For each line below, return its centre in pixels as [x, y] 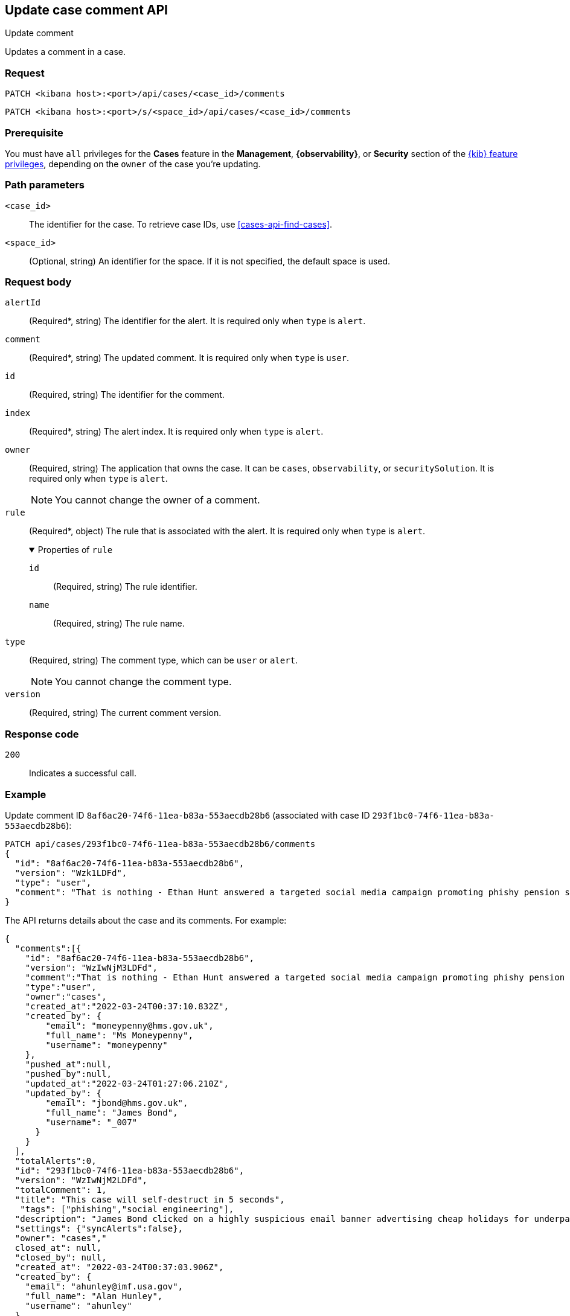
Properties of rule [75, 550]
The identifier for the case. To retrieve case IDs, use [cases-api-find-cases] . [181, 224]
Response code [42, 734]
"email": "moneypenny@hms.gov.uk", [130, 1025]
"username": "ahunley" [78, 1305]
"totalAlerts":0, [56, 1161]
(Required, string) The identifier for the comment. [127, 395]
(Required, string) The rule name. [119, 624]
